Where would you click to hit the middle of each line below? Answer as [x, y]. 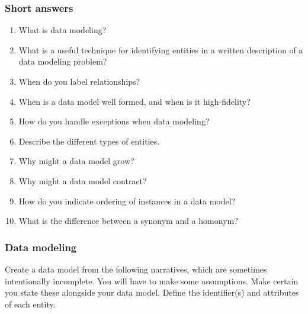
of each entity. [30, 304]
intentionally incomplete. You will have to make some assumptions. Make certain [152, 281]
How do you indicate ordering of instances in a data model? [127, 201]
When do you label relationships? [79, 81]
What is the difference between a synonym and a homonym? [128, 221]
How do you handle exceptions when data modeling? [114, 121]
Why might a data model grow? [76, 161]
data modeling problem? [63, 61]
